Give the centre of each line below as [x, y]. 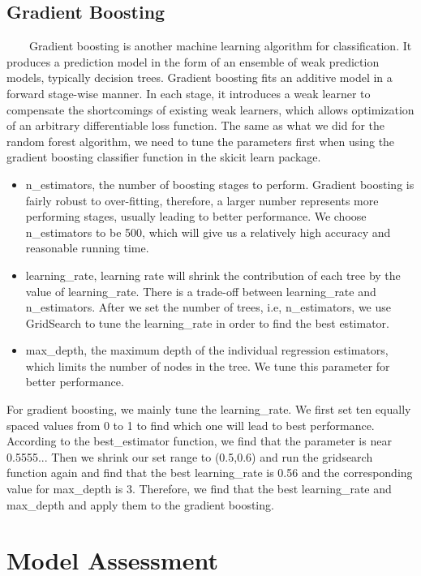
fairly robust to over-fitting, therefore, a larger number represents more [202, 200]
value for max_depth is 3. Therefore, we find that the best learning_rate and [199, 489]
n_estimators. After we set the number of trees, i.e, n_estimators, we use [208, 307]
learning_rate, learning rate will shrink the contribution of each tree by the [213, 275]
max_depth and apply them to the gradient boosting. [140, 504]
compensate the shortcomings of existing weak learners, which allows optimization [210, 109]
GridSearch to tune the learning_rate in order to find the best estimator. [207, 322]
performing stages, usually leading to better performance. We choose [196, 216]
